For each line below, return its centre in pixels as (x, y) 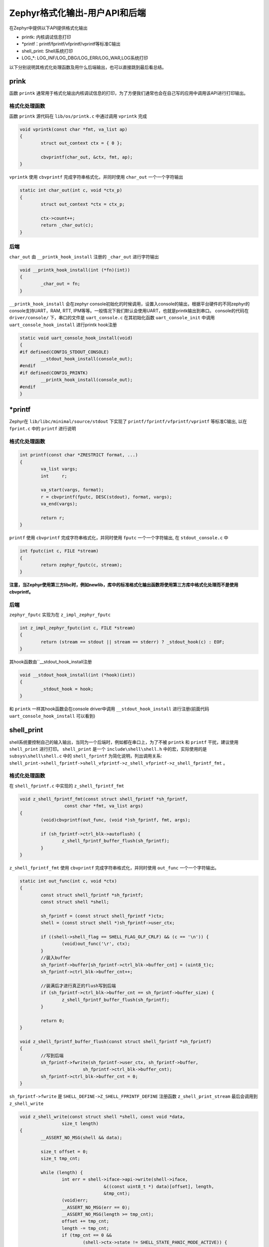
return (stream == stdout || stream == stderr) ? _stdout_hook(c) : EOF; (133, 642)
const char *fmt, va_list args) (104, 806)
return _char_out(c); (67, 225)
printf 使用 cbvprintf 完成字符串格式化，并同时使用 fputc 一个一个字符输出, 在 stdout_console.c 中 (119, 538)
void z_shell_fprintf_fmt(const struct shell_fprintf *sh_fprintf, (104, 799)
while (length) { (62, 1172)
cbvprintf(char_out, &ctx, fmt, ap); (87, 157)
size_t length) (80, 1124)
